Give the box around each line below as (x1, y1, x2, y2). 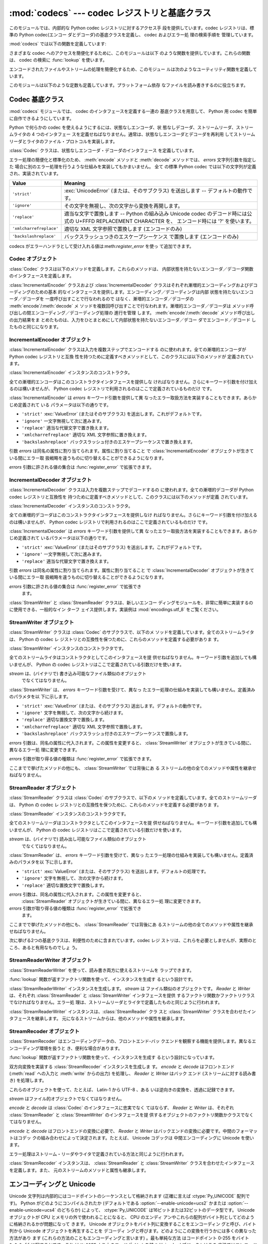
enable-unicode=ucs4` (9, 1207, 57, 1213)
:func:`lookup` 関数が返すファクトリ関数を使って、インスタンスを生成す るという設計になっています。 (9, 1054, 217, 1060)
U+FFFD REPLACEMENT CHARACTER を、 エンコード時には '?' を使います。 (75, 217, 255, 224)
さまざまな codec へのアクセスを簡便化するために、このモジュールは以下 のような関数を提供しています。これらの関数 (9, 50, 251, 56)
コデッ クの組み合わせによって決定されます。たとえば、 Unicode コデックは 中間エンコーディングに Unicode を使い (17, 1135, 254, 1141)
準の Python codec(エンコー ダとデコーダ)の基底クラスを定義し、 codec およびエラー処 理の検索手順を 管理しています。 (9, 31, 256, 37)
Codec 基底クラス (9, 95, 65, 104)
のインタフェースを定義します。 (9, 273, 74, 279)
